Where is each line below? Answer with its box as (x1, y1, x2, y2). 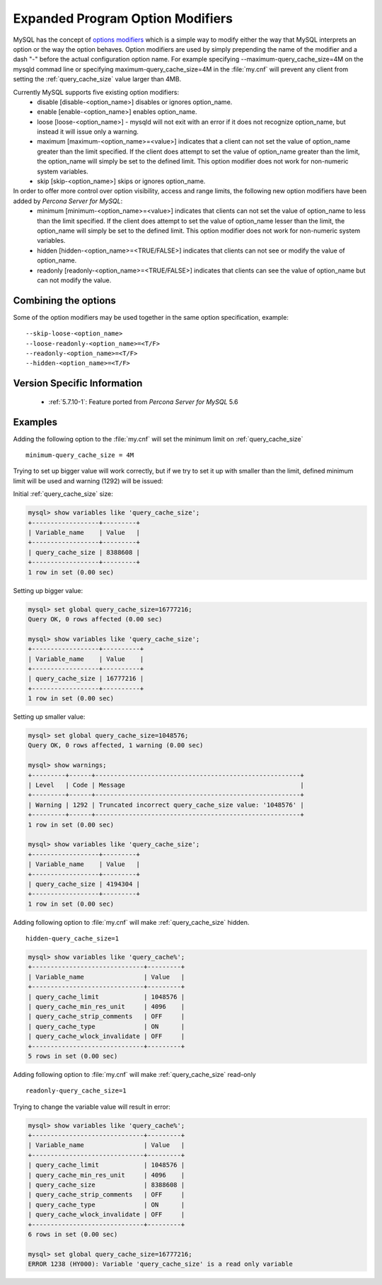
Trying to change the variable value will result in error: (13, 1102, 170, 1111)
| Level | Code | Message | (28, 781, 304, 789)
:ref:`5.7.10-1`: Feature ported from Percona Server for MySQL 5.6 (48, 397, 238, 406)
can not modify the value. (37, 276, 112, 284)
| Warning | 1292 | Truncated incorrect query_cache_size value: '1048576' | (28, 800, 304, 809)
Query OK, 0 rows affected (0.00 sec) (28, 615, 163, 623)
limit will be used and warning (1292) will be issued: (13, 476, 163, 485)
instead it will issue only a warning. (37, 127, 139, 136)
